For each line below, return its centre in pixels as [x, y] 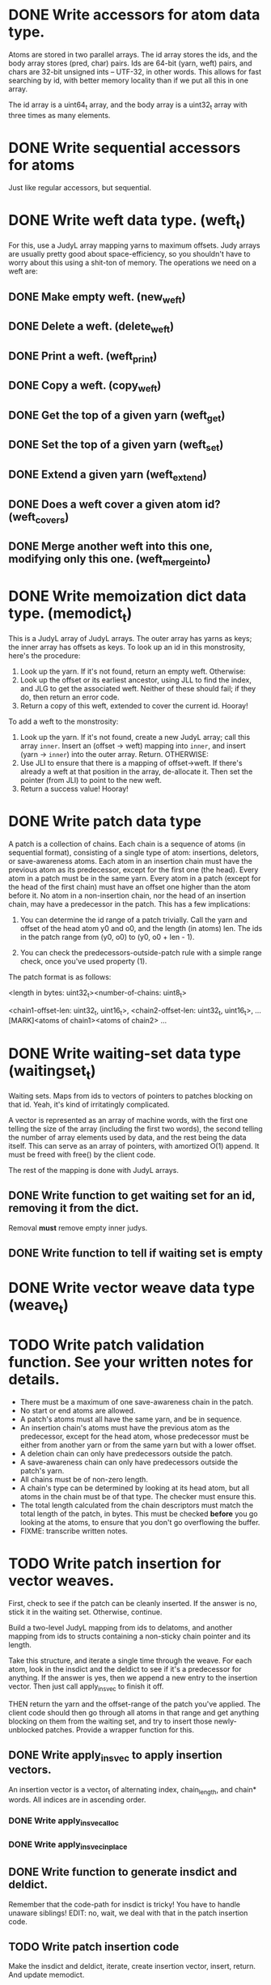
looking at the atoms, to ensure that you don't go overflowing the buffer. [140, 1522]
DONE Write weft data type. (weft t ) [127, 221]
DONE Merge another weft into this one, [110, 547]
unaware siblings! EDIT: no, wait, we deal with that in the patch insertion [128, 1913]
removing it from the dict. [74, 1208]
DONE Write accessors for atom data [134, 15]
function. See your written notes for [131, 1362]
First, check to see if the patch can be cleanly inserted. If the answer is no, [133, 1603]
